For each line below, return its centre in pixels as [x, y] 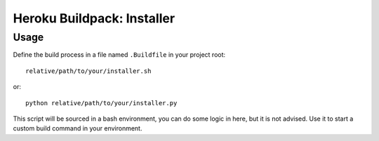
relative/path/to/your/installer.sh [88, 71]
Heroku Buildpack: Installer [94, 18]
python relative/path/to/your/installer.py [101, 103]
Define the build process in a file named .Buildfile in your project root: [119, 55]
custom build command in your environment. [78, 128]
